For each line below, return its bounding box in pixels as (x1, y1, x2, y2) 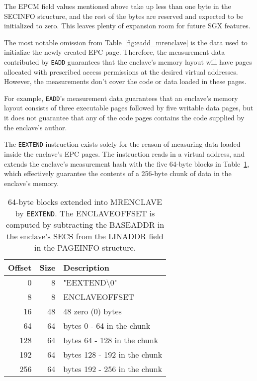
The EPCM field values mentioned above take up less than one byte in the (4, 1, 231, 11)
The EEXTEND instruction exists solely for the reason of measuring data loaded (4, 139, 241, 149)
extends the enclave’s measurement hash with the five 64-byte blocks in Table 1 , (4, 158, 250, 169)
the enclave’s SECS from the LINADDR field (6, 230, 164, 242)
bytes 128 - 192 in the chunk (63, 349, 163, 361)
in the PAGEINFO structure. (34, 242, 136, 254)
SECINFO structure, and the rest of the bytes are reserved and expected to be (4, 10, 244, 21)
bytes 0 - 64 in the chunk (63, 320, 151, 332)
